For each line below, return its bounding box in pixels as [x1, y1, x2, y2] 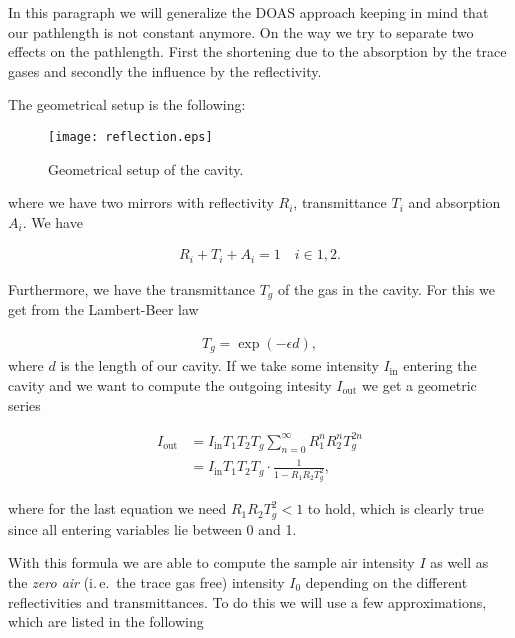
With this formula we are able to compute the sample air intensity [8, 552, 415, 573]
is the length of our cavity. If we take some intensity [60, 355, 379, 376]
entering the [403, 355, 477, 376]
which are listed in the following [8, 611, 204, 632]
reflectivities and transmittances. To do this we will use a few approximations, [8, 591, 487, 612]
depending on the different [305, 572, 468, 592]
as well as [430, 552, 489, 573]
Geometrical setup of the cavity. [48, 158, 244, 179]
